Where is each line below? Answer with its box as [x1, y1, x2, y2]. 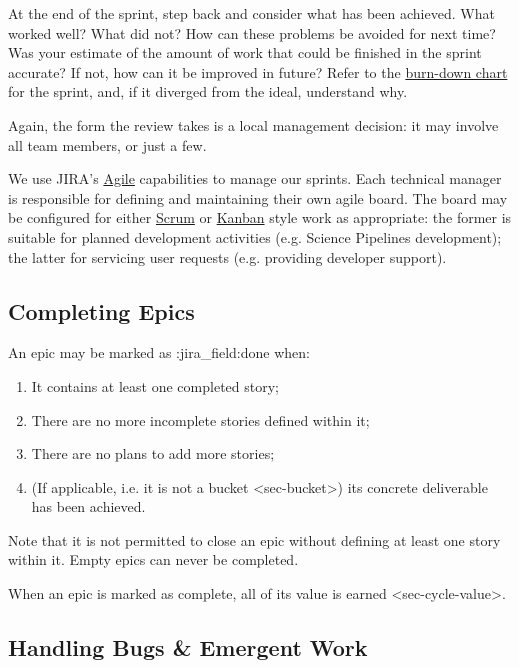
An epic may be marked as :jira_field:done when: [8, 342, 310, 363]
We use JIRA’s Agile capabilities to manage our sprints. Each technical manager [8, 168, 502, 189]
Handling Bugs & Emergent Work [8, 632, 368, 663]
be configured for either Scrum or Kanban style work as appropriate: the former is [8, 207, 512, 228]
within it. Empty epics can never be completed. [8, 549, 299, 570]
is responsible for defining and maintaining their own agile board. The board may [8, 187, 508, 208]
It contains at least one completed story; [31, 375, 279, 396]
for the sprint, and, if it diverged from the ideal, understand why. [8, 81, 408, 102]
